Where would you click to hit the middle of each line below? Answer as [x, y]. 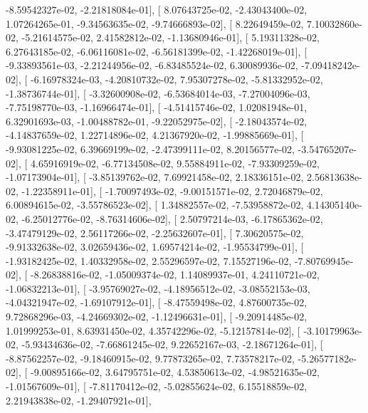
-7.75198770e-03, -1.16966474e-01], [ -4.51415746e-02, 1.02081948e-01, [157, 107]
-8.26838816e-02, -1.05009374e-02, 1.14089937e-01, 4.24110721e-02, [175, 275]
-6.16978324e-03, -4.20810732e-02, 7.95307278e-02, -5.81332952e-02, [177, 79]
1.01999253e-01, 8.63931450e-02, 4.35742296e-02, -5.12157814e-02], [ [153, 330]
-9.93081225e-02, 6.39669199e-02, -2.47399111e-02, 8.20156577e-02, [150, 148]
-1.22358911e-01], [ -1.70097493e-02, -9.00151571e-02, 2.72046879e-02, [172, 190]
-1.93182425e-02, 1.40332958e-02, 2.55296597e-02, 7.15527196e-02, [149, 260]
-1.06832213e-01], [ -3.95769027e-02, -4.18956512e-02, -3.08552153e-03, [158, 288]
